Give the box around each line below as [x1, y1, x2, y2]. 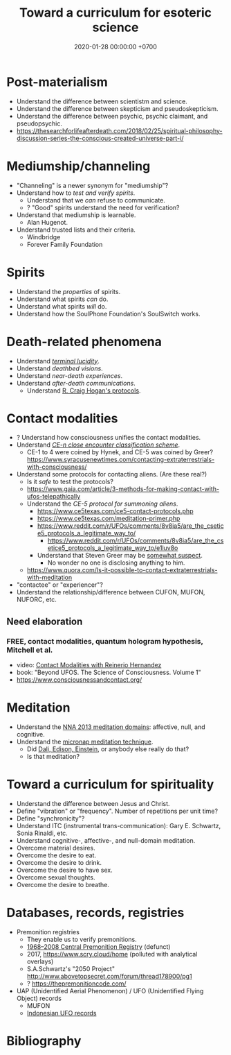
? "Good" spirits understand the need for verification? [26, 203, 180, 212]
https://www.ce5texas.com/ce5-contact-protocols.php [37, 507, 194, 515]
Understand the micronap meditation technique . [16, 737, 154, 746]
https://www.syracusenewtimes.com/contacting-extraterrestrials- [26, 456, 215, 464]
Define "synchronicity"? [16, 814, 85, 823]
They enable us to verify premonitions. [26, 935, 138, 943]
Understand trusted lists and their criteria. [16, 225, 136, 234]
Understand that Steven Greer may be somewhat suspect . [37, 551, 203, 560]
